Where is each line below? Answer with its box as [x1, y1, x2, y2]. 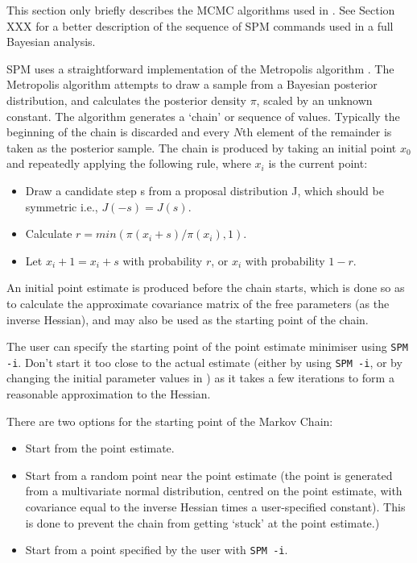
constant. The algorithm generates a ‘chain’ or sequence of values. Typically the [6, 107, 400, 124]
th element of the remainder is [242, 123, 392, 140]
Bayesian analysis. [6, 33, 96, 50]
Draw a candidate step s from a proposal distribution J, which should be [25, 181, 384, 198]
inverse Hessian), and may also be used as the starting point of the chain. [6, 311, 369, 327]
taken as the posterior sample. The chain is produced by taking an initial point [6, 139, 397, 156]
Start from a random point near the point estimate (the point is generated [25, 466, 393, 483]
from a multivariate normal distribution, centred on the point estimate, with [25, 482, 403, 499]
